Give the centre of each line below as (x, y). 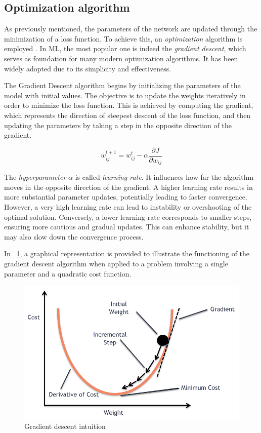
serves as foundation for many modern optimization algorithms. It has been (121, 58)
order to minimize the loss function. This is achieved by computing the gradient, (129, 105)
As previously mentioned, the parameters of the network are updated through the (131, 29)
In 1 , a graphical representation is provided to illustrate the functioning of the (127, 253)
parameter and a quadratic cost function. (68, 273)
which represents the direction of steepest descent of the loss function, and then (127, 115)
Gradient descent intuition (65, 426)
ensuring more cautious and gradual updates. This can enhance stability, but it (127, 227)
